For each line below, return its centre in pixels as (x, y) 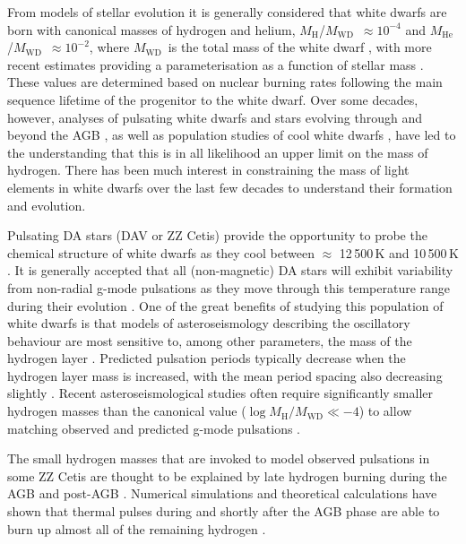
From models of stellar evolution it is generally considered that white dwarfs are (227, 12)
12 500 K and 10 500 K (399, 252)
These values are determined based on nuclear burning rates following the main (225, 82)
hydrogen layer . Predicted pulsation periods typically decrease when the (207, 358)
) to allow (385, 411)
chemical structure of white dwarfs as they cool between (161, 252)
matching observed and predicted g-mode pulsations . (154, 428)
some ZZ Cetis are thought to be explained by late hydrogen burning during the (227, 475)
